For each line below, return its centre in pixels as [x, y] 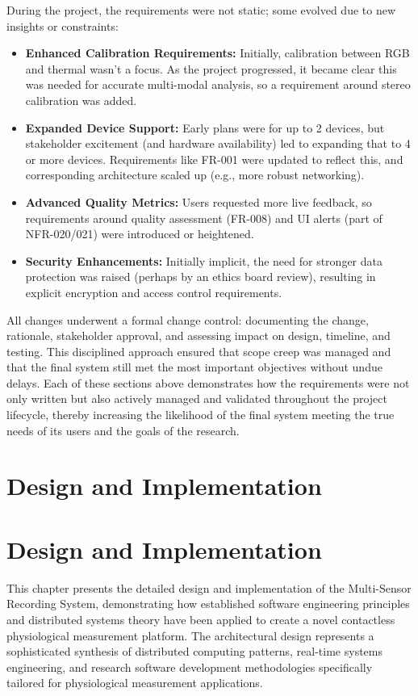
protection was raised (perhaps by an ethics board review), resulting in [201, 277]
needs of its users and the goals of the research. [123, 430]
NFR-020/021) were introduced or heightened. [140, 234]
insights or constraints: [63, 25]
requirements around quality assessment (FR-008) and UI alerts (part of [204, 218]
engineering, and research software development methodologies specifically [190, 667]
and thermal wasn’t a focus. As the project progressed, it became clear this [211, 68]
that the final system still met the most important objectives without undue [194, 367]
